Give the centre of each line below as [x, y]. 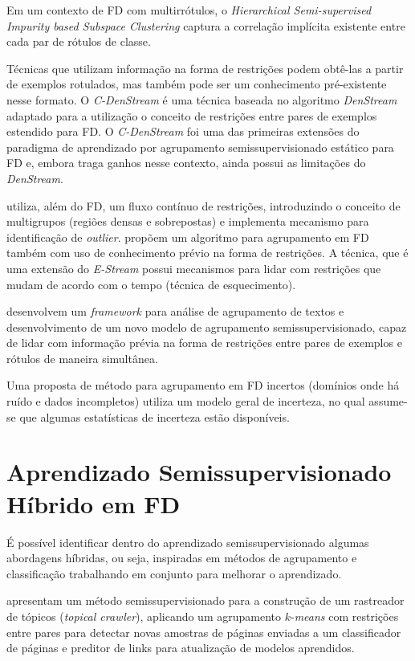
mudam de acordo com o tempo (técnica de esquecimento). [151, 284]
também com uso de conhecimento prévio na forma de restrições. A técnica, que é [207, 253]
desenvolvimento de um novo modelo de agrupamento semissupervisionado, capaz [207, 326]
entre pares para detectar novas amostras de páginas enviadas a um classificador [204, 632]
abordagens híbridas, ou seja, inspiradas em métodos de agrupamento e [182, 558]
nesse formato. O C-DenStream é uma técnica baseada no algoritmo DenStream [202, 99]
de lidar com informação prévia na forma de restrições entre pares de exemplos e [204, 343]
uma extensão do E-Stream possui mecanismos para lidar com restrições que [194, 268]
